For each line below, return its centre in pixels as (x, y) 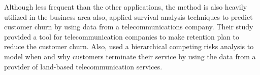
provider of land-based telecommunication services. (83, 66)
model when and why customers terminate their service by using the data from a (130, 56)
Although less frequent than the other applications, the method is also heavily (126, 7)
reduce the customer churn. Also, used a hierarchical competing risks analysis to (129, 46)
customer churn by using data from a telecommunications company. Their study (129, 27)
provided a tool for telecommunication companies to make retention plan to (122, 36)
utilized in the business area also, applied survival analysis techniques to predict (128, 16)
